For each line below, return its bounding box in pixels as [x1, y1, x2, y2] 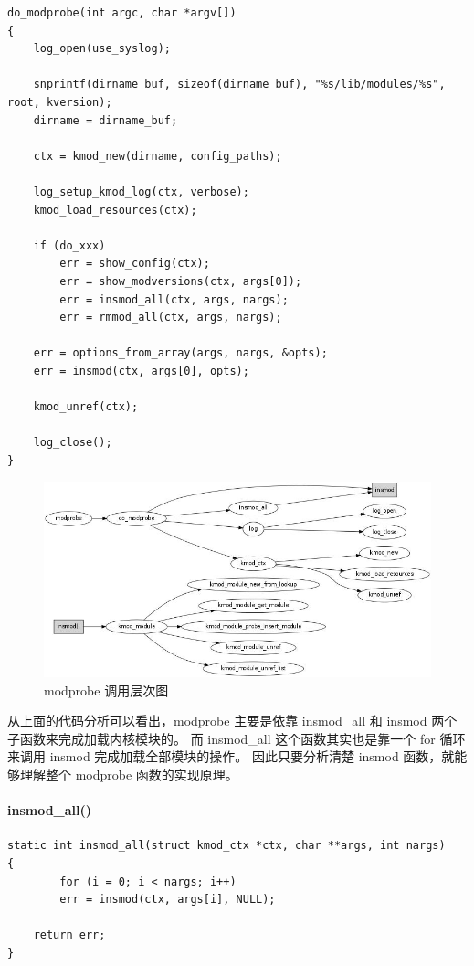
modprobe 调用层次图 [44, 680, 169, 699]
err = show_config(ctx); [59, 257, 210, 271]
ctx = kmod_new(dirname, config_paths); [33, 149, 282, 163]
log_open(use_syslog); [33, 42, 171, 56]
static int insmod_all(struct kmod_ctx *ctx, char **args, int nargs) [7, 839, 446, 853]
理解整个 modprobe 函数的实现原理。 [19, 765, 238, 784]
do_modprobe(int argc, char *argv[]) [7, 6, 237, 19]
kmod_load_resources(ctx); [33, 203, 197, 217]
